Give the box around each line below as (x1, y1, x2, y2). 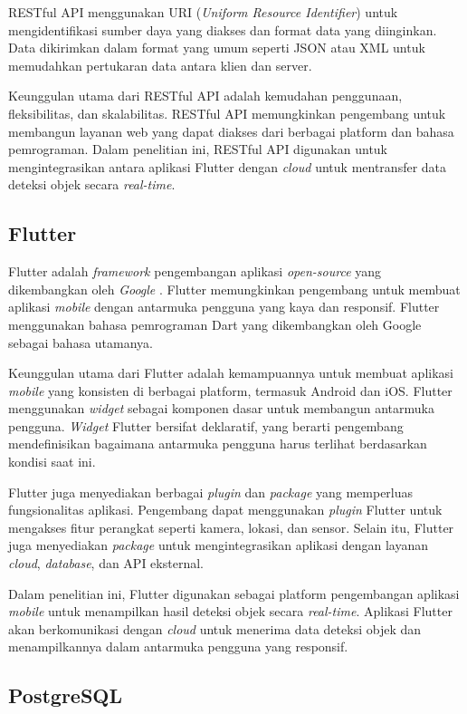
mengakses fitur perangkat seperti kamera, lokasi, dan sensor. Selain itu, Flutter (8, 517, 454, 536)
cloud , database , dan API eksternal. (8, 554, 204, 573)
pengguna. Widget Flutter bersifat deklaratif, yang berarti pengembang (8, 416, 404, 435)
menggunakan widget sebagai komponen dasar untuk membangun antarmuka (8, 399, 435, 418)
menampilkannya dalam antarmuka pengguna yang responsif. (8, 637, 348, 656)
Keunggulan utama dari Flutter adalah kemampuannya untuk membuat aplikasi (8, 363, 453, 382)
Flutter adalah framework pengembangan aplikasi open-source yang (8, 262, 382, 281)
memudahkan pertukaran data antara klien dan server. (8, 55, 312, 74)
